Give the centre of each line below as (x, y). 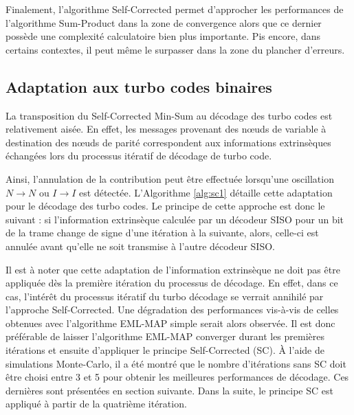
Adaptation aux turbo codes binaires (139, 86)
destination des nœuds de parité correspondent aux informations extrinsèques (168, 142)
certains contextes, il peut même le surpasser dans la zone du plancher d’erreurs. (175, 49)
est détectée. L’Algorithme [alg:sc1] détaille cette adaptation (206, 192)
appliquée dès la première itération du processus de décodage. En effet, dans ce (172, 283)
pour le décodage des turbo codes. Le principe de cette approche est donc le (165, 206)
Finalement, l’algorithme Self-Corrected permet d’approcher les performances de (175, 9)
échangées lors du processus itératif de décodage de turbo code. (139, 156)
